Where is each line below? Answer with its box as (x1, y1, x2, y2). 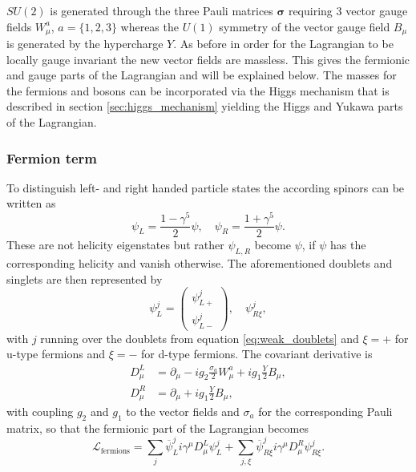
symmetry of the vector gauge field (219, 18, 390, 34)
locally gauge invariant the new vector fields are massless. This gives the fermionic (6, 50, 410, 67)
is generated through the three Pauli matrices (50, 2, 273, 18)
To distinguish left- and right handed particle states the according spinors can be (6, 179, 405, 196)
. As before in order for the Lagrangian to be (173, 35, 394, 52)
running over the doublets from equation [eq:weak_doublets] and (40, 329, 359, 346)
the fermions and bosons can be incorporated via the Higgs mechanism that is (6, 82, 390, 99)
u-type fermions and (6, 345, 106, 362)
